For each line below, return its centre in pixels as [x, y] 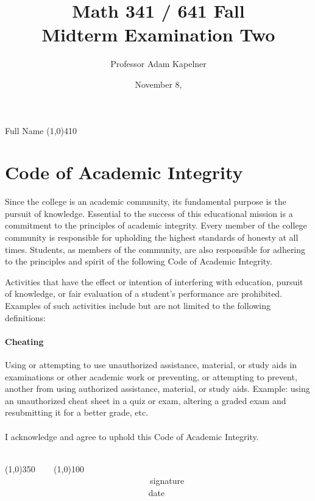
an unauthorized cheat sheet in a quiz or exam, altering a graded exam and [146, 400]
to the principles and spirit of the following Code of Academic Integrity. [139, 261]
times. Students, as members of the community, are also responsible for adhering [155, 249]
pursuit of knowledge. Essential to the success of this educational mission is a [149, 213]
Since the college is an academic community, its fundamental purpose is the [146, 201]
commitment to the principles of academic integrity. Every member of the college [156, 225]
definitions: [25, 317]
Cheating [24, 341]
